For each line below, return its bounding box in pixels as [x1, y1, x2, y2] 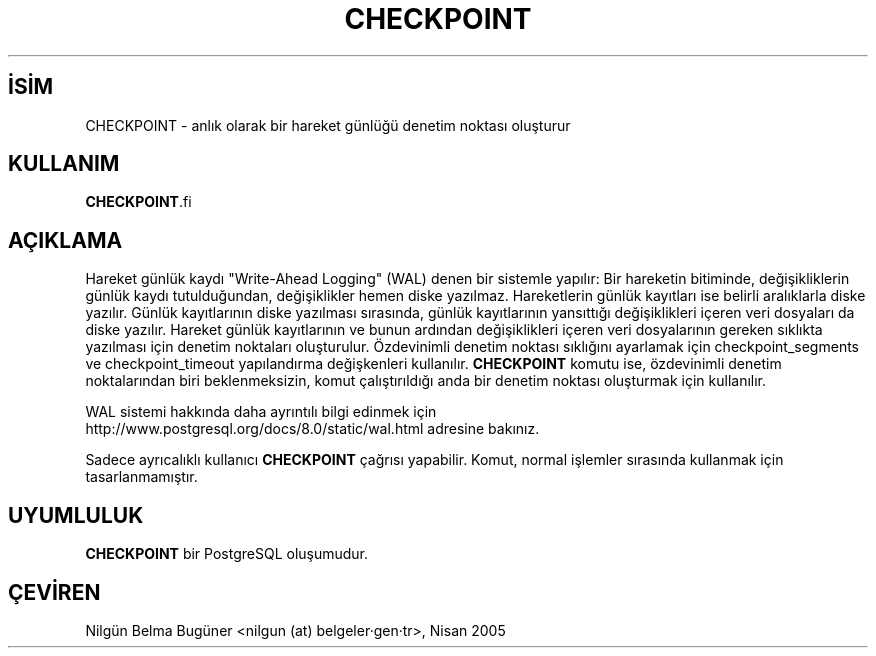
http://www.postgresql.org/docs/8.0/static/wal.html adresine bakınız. [85, 420, 540, 438]
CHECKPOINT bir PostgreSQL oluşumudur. [85, 545, 369, 563]
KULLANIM [8, 151, 120, 177]
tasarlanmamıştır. [85, 468, 198, 486]
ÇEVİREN [8, 579, 101, 605]
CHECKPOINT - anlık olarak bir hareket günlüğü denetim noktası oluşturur [85, 116, 571, 134]
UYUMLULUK [8, 502, 144, 528]
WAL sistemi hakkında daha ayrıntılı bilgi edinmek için [85, 403, 437, 421]
